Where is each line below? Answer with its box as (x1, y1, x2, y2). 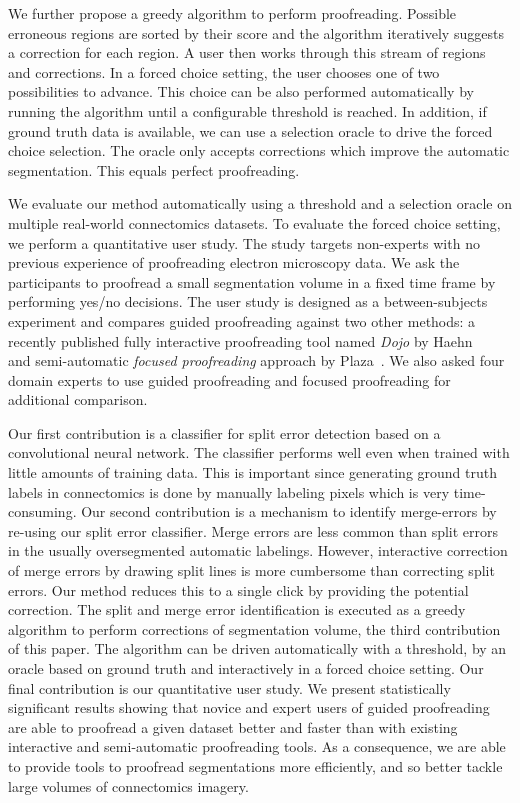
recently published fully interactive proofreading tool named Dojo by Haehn (8, 330, 473, 351)
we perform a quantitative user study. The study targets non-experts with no (8, 232, 480, 253)
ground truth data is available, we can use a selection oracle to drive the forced (8, 120, 493, 141)
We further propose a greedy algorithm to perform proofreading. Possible (8, 3, 457, 23)
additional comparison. (8, 389, 148, 410)
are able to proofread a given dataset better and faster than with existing (8, 716, 458, 737)
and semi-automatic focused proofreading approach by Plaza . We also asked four (8, 350, 505, 371)
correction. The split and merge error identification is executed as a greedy (8, 599, 466, 620)
